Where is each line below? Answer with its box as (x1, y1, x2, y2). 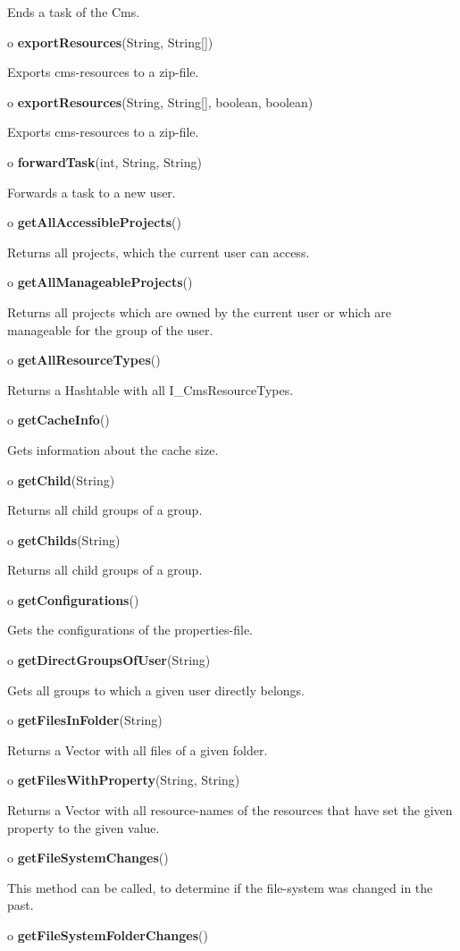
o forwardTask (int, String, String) (7, 152, 202, 171)
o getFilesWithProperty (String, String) (7, 770, 240, 789)
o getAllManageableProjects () (7, 273, 193, 291)
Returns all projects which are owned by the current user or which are (7, 302, 392, 321)
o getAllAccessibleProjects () (7, 213, 181, 231)
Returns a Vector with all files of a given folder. (7, 740, 268, 759)
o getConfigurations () (7, 590, 139, 609)
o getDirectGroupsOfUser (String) (7, 651, 211, 669)
